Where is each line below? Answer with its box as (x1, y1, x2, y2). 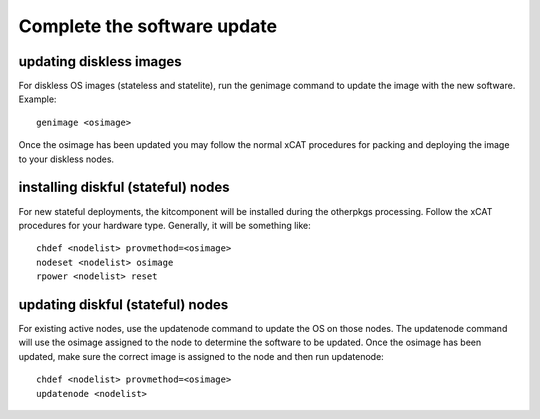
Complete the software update (18, 15, 278, 37)
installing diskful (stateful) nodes (18, 179, 230, 196)
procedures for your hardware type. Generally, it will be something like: (18, 219, 312, 231)
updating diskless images (18, 53, 182, 70)
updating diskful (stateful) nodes (18, 296, 229, 313)
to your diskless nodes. (18, 153, 115, 165)
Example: (18, 93, 57, 105)
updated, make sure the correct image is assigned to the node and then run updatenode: (18, 350, 384, 362)
